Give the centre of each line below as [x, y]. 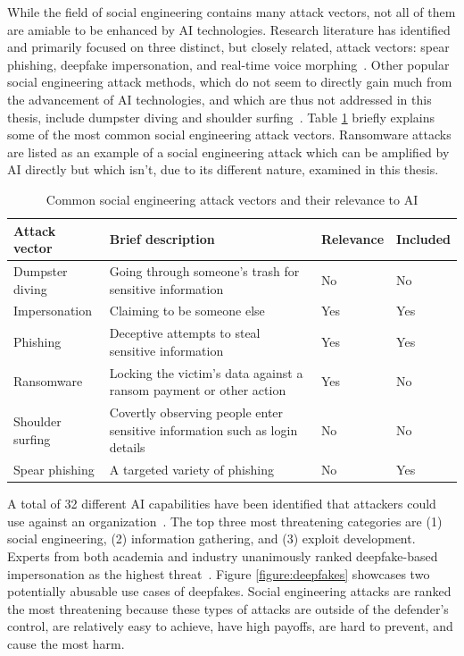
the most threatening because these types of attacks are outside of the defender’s [228, 608]
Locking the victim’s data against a [206, 372]
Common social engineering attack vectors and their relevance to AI [232, 199]
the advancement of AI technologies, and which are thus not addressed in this [220, 99]
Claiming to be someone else [187, 311]
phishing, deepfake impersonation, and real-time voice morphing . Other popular [228, 64]
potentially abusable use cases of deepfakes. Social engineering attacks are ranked [229, 591]
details [127, 447]
